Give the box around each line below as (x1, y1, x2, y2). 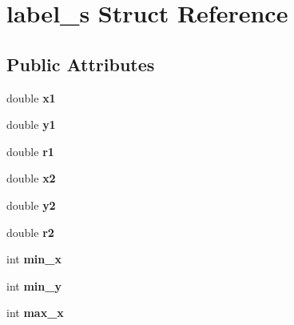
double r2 (6, 223, 54, 240)
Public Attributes (6, 51, 155, 76)
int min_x (6, 251, 62, 267)
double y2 (6, 196, 56, 213)
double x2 (6, 170, 56, 187)
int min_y (6, 277, 62, 294)
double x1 (6, 89, 56, 106)
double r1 (6, 142, 54, 159)
